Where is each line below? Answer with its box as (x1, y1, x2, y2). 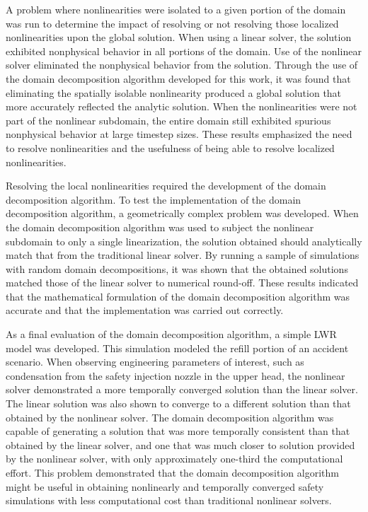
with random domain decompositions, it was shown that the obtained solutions (6, 261, 348, 276)
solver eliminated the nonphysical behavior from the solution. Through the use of (6, 57, 358, 72)
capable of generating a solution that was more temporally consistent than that (6, 424, 350, 438)
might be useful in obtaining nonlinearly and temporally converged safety (6, 479, 324, 494)
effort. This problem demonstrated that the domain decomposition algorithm (6, 465, 339, 479)
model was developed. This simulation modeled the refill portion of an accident (6, 340, 349, 355)
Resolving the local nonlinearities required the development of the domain (6, 178, 326, 193)
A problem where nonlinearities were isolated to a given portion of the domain (6, 2, 346, 16)
